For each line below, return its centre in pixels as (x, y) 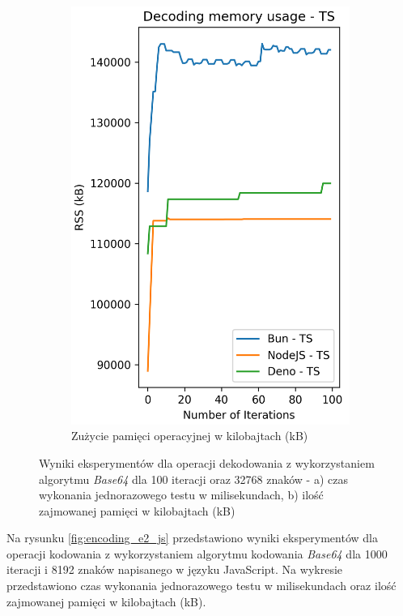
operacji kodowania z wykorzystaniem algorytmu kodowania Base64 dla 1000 (197, 553)
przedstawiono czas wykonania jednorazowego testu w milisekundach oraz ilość (201, 586)
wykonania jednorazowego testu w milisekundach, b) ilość (181, 495)
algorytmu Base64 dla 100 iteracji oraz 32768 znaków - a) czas (193, 479)
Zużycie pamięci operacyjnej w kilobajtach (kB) (190, 436)
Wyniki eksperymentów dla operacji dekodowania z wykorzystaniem (207, 462)
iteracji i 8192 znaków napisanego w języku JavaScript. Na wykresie (175, 569)
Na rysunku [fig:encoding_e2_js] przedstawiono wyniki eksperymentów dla (192, 538)
